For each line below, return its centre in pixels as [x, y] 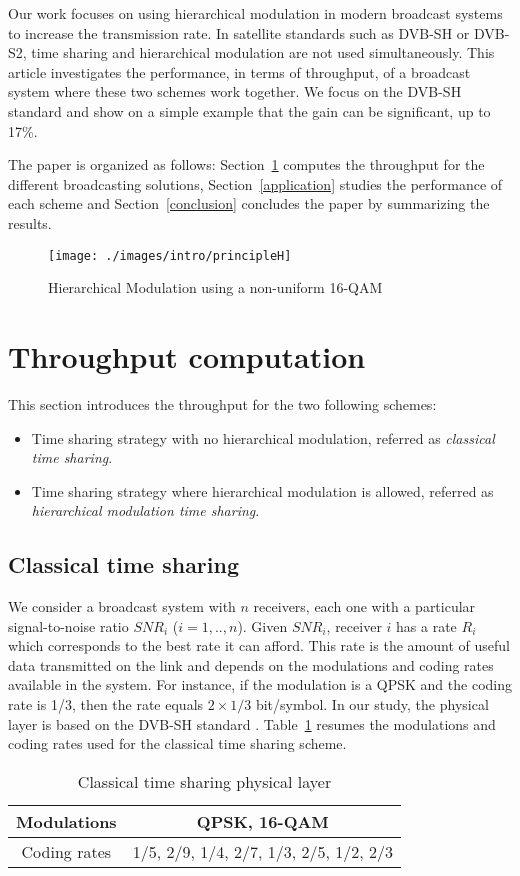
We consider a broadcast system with [122, 606]
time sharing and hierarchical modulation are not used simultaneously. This [263, 52]
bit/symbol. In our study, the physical [372, 704]
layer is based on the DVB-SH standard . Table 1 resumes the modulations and [252, 723]
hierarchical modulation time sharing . [145, 510]
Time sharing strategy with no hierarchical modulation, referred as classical [263, 437]
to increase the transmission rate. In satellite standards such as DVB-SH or [239, 32]
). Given [262, 625]
